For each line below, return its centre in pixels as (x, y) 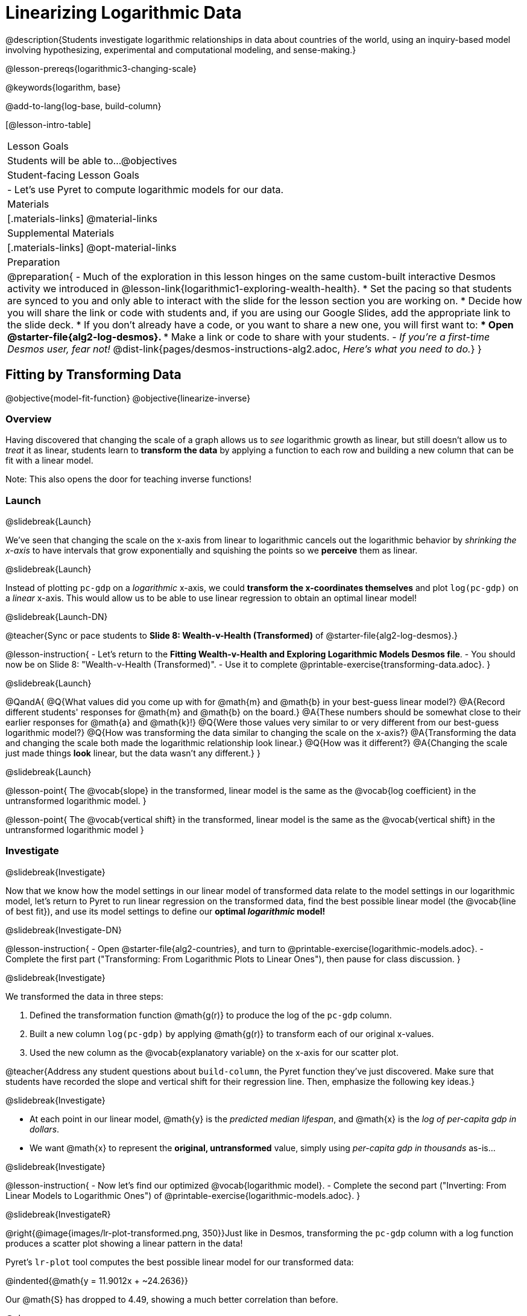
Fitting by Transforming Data (93, 375)
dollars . (45, 1129)
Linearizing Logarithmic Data (124, 13)
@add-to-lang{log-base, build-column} (84, 106)
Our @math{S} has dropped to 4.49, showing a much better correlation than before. (172, 1299)
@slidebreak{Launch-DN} (57, 617)
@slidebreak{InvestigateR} (58, 1214)
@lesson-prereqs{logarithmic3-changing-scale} (101, 68)
